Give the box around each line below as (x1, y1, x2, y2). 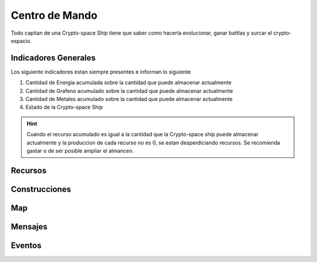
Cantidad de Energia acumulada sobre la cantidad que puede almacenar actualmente (25, 79, 232, 86)
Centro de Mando (11, 9, 98, 22)
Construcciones (11, 184, 72, 194)
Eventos (11, 240, 42, 250)
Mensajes (11, 221, 48, 231)
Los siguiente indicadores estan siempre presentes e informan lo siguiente (11, 68, 191, 75)
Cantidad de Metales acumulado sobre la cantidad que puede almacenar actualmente (25, 96, 233, 103)
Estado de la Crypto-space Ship (25, 103, 103, 111)
